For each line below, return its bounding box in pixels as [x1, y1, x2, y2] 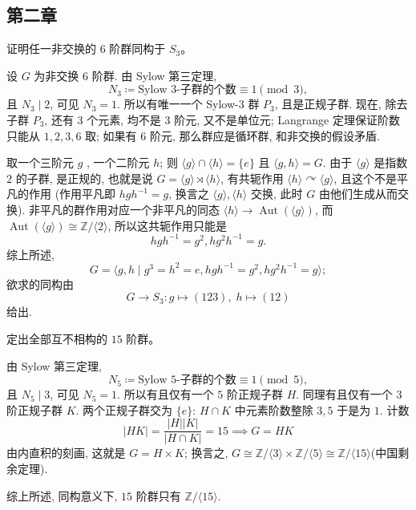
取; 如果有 [85, 127, 137, 144]
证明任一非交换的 [6, 40, 96, 57]
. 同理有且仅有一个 [296, 386, 393, 403]
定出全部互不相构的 [6, 330, 107, 346]
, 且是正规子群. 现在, [274, 95, 382, 112]
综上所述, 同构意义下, [6, 487, 118, 504]
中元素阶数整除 [234, 401, 313, 418]
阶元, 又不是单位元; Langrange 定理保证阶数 [174, 111, 400, 127]
